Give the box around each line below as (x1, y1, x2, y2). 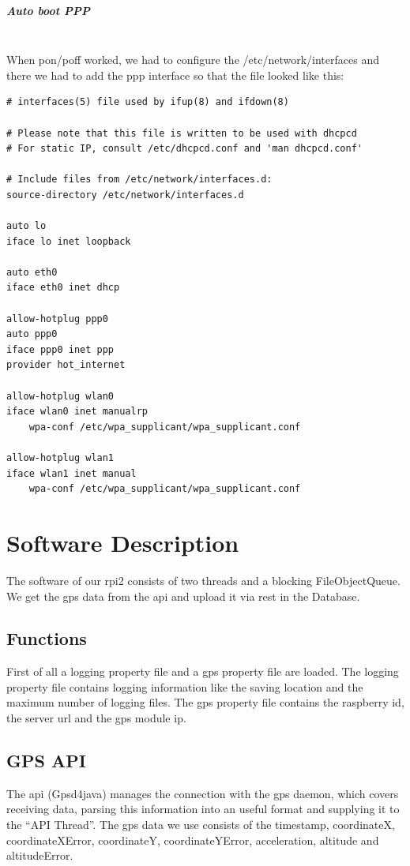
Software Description (6, 526, 239, 558)
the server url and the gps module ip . (6, 710, 186, 726)
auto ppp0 (6, 328, 58, 340)
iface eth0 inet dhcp (6, 282, 120, 294)
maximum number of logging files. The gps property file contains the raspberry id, (6, 694, 404, 710)
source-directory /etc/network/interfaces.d (6, 189, 244, 201)
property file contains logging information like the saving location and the (6, 678, 363, 695)
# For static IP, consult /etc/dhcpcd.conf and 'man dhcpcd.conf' (6, 143, 363, 155)
